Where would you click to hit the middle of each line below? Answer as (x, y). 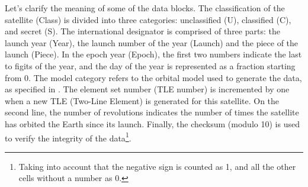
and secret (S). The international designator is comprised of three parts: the (142, 31)
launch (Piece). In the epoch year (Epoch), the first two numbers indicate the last (153, 54)
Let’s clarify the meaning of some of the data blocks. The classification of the (145, 8)
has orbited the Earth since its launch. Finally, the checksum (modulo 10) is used (152, 123)
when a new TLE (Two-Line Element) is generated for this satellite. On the (142, 100)
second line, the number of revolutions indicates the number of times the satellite (152, 112)
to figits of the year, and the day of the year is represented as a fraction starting (150, 65)
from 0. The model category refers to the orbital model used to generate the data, (153, 77)
